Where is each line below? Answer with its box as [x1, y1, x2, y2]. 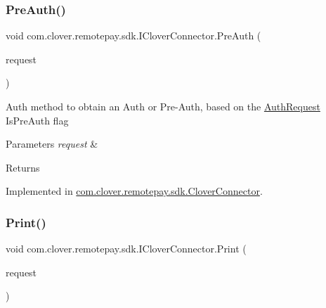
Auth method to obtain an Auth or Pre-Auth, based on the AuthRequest [6, 99, 320, 113]
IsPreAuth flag [6, 113, 69, 127]
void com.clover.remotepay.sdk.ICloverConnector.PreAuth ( [6, 28, 261, 43]
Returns [6, 160, 40, 174]
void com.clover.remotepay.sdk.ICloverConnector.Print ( [6, 241, 247, 256]
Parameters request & [6, 136, 98, 151]
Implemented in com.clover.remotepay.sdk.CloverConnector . [6, 184, 263, 198]
